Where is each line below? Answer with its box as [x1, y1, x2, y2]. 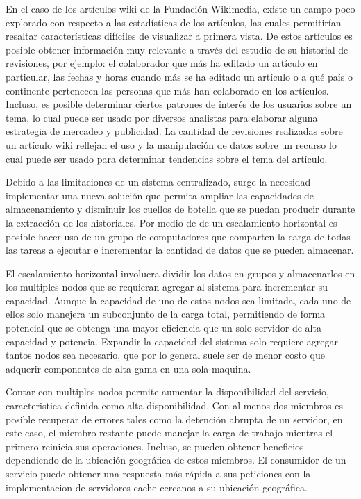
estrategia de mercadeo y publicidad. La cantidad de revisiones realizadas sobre [6, 124, 343, 138]
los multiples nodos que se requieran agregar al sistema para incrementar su [6, 279, 328, 294]
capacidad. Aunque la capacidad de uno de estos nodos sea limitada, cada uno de [6, 293, 351, 307]
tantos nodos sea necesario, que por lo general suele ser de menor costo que [6, 347, 325, 362]
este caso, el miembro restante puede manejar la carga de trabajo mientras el [6, 425, 333, 440]
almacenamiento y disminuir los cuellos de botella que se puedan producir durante [6, 202, 355, 216]
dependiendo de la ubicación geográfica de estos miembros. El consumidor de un [6, 452, 346, 467]
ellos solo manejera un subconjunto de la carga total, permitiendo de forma [6, 306, 326, 321]
